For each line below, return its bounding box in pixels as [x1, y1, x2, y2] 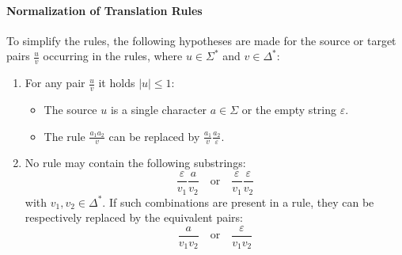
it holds [98, 74, 135, 91]
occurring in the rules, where [43, 48, 183, 64]
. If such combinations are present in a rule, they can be [102, 193, 374, 210]
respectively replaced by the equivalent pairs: [25, 209, 244, 226]
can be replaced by [108, 127, 200, 144]
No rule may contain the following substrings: [25, 154, 246, 171]
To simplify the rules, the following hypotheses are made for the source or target [6, 32, 396, 48]
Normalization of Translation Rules [6, 2, 203, 18]
